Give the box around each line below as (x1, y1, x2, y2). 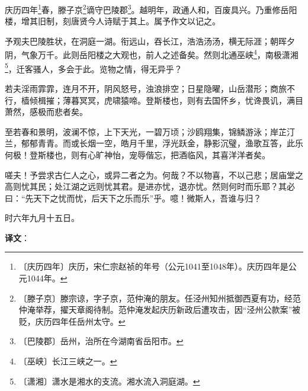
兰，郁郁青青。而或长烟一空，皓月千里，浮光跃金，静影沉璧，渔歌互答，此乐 (5, 137, 303, 149)
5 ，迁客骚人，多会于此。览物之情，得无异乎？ (5, 60, 182, 75)
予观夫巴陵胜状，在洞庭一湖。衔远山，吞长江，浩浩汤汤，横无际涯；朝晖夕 (5, 34, 295, 47)
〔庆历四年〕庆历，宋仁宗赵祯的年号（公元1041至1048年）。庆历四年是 (18, 260, 288, 273)
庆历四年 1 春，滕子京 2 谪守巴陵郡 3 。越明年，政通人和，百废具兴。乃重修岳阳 (5, 2, 297, 15)
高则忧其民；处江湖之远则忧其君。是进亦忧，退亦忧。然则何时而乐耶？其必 (5, 180, 295, 193)
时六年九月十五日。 (5, 211, 79, 224)
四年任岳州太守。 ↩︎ (52, 315, 126, 327)
